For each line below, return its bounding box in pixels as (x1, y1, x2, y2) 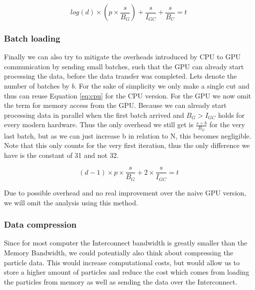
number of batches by (4, 81, 69, 91)
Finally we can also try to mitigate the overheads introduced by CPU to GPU (4, 51, 241, 62)
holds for (218, 109, 245, 120)
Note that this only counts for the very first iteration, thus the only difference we (4, 140, 250, 150)
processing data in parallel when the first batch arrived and (4, 109, 184, 120)
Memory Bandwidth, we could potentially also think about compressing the (4, 247, 233, 257)
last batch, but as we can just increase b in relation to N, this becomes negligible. (4, 130, 252, 141)
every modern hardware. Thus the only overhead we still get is (4, 119, 194, 130)
